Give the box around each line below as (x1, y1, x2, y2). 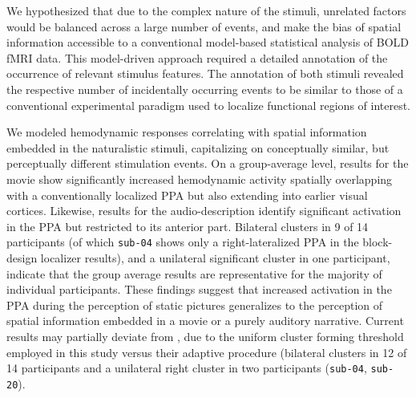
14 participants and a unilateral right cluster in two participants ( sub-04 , (6, 359, 367, 376)
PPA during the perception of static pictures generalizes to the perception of (6, 296, 383, 313)
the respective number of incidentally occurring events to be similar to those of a (6, 80, 403, 97)
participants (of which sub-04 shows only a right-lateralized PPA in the (6, 234, 359, 250)
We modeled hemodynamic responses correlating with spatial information (6, 124, 367, 140)
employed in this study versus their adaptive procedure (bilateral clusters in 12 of (6, 343, 407, 360)
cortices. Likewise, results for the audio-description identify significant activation (6, 202, 402, 219)
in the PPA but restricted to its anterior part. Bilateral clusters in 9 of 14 (6, 217, 369, 234)
